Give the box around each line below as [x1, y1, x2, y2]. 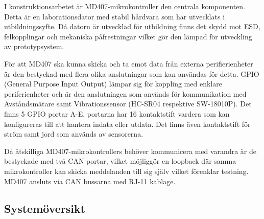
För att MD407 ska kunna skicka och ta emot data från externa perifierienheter [4, 58, 253, 69]
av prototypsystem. [4, 41, 64, 52]
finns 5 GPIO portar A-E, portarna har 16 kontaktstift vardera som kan [4, 108, 230, 119]
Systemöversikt [4, 201, 86, 216]
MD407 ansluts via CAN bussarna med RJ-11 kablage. [4, 176, 176, 186]
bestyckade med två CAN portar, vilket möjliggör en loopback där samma [4, 156, 236, 166]
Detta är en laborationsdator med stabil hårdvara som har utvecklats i [4, 11, 225, 21]
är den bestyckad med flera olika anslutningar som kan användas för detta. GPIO [4, 68, 259, 79]
